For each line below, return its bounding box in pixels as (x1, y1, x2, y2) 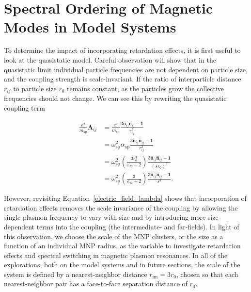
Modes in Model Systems (4, 17, 176, 37)
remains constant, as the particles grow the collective (67, 83, 224, 93)
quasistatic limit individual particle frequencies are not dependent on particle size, (4, 64, 248, 74)
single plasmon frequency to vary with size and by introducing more (4, 212, 206, 222)
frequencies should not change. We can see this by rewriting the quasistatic (4, 93, 227, 103)
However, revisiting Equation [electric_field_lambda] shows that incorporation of (4, 193, 247, 203)
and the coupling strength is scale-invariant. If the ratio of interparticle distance (4, 74, 241, 84)
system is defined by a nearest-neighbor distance (4, 269, 147, 279)
